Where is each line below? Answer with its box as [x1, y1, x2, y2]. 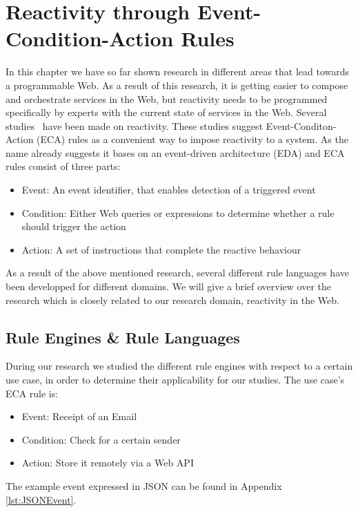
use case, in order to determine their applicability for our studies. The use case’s [6, 372, 345, 387]
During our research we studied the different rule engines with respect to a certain [6, 359, 353, 373]
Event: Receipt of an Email [21, 409, 137, 424]
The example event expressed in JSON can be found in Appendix [6, 478, 282, 493]
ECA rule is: [6, 386, 59, 400]
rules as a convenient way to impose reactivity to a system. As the [68, 132, 348, 146]
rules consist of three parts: [6, 159, 121, 173]
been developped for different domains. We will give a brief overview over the [6, 279, 331, 294]
